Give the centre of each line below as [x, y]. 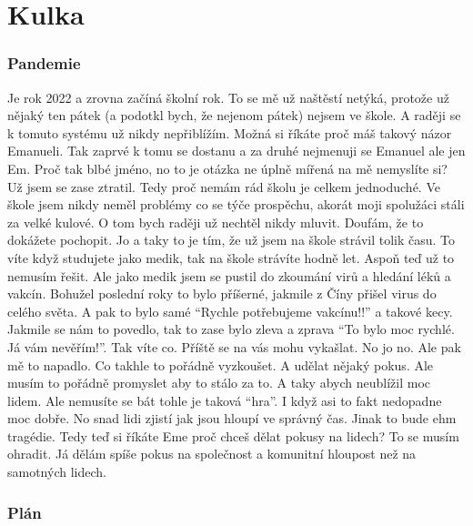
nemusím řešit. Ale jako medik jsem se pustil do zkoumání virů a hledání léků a [229, 275]
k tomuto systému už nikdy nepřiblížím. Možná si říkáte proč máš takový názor [230, 132]
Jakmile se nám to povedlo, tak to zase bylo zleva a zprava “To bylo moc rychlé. [231, 329]
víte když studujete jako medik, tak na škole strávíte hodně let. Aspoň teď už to [231, 257]
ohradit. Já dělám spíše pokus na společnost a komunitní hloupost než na [212, 454]
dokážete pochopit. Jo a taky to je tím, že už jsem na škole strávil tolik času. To [231, 240]
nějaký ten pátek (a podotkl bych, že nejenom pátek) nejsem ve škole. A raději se [234, 115]
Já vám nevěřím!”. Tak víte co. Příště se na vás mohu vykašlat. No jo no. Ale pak [234, 346]
